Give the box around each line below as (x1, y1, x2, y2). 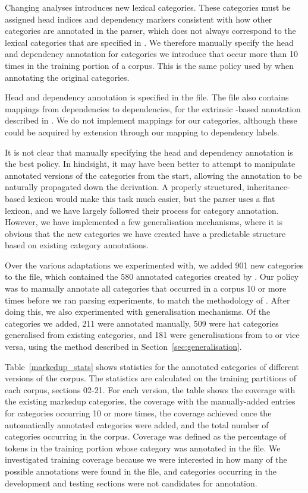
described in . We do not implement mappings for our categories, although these (5, 114, 297, 127)
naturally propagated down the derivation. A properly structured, (5, 181, 244, 193)
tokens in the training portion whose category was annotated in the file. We (5, 441, 281, 454)
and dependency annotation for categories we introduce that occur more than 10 (5, 48, 298, 60)
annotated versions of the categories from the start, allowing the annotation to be (5, 169, 302, 181)
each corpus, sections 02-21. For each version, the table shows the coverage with (5, 383, 296, 396)
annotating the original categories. (5, 71, 130, 83)
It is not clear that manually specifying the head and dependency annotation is (5, 146, 293, 158)
